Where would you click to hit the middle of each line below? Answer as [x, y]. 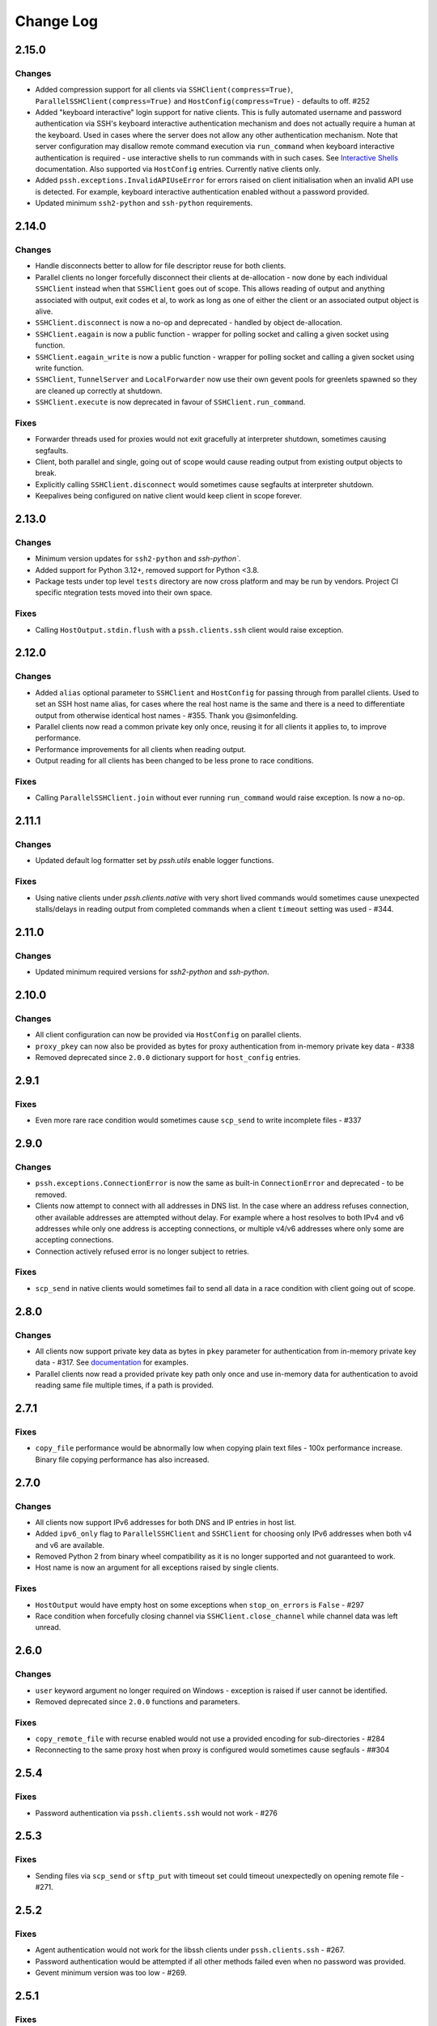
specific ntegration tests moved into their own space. [124, 592]
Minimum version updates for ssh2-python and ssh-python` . [138, 558]
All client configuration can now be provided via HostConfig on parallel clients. [168, 1035]
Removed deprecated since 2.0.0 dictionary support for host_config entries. [168, 1058]
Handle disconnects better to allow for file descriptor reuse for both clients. [161, 266]
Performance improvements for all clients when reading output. [140, 749]
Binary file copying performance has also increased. [122, 1460]
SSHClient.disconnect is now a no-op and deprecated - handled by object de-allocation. [189, 323]
